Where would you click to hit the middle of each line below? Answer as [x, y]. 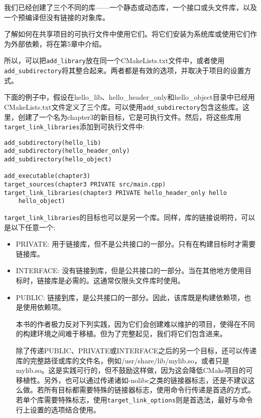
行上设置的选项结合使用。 [58, 409]
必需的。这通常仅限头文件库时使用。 [125, 280]
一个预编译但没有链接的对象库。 [57, 17]
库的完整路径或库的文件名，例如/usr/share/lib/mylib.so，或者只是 [122, 360]
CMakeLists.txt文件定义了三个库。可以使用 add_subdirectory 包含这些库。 [123, 107]
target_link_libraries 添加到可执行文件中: [75, 127]
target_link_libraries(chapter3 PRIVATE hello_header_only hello [115, 193]
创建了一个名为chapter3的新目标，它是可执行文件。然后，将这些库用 [129, 117]
